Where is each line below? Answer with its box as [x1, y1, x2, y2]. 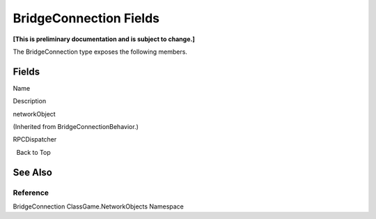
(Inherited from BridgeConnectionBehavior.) [13, 123, 139, 131]
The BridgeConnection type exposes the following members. [13, 47, 188, 56]
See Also [13, 166, 52, 178]
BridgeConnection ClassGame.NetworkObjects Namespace [13, 202, 185, 211]
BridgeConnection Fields [13, 10, 160, 26]
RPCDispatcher [13, 135, 57, 144]
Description [13, 97, 47, 105]
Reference [13, 188, 49, 197]
